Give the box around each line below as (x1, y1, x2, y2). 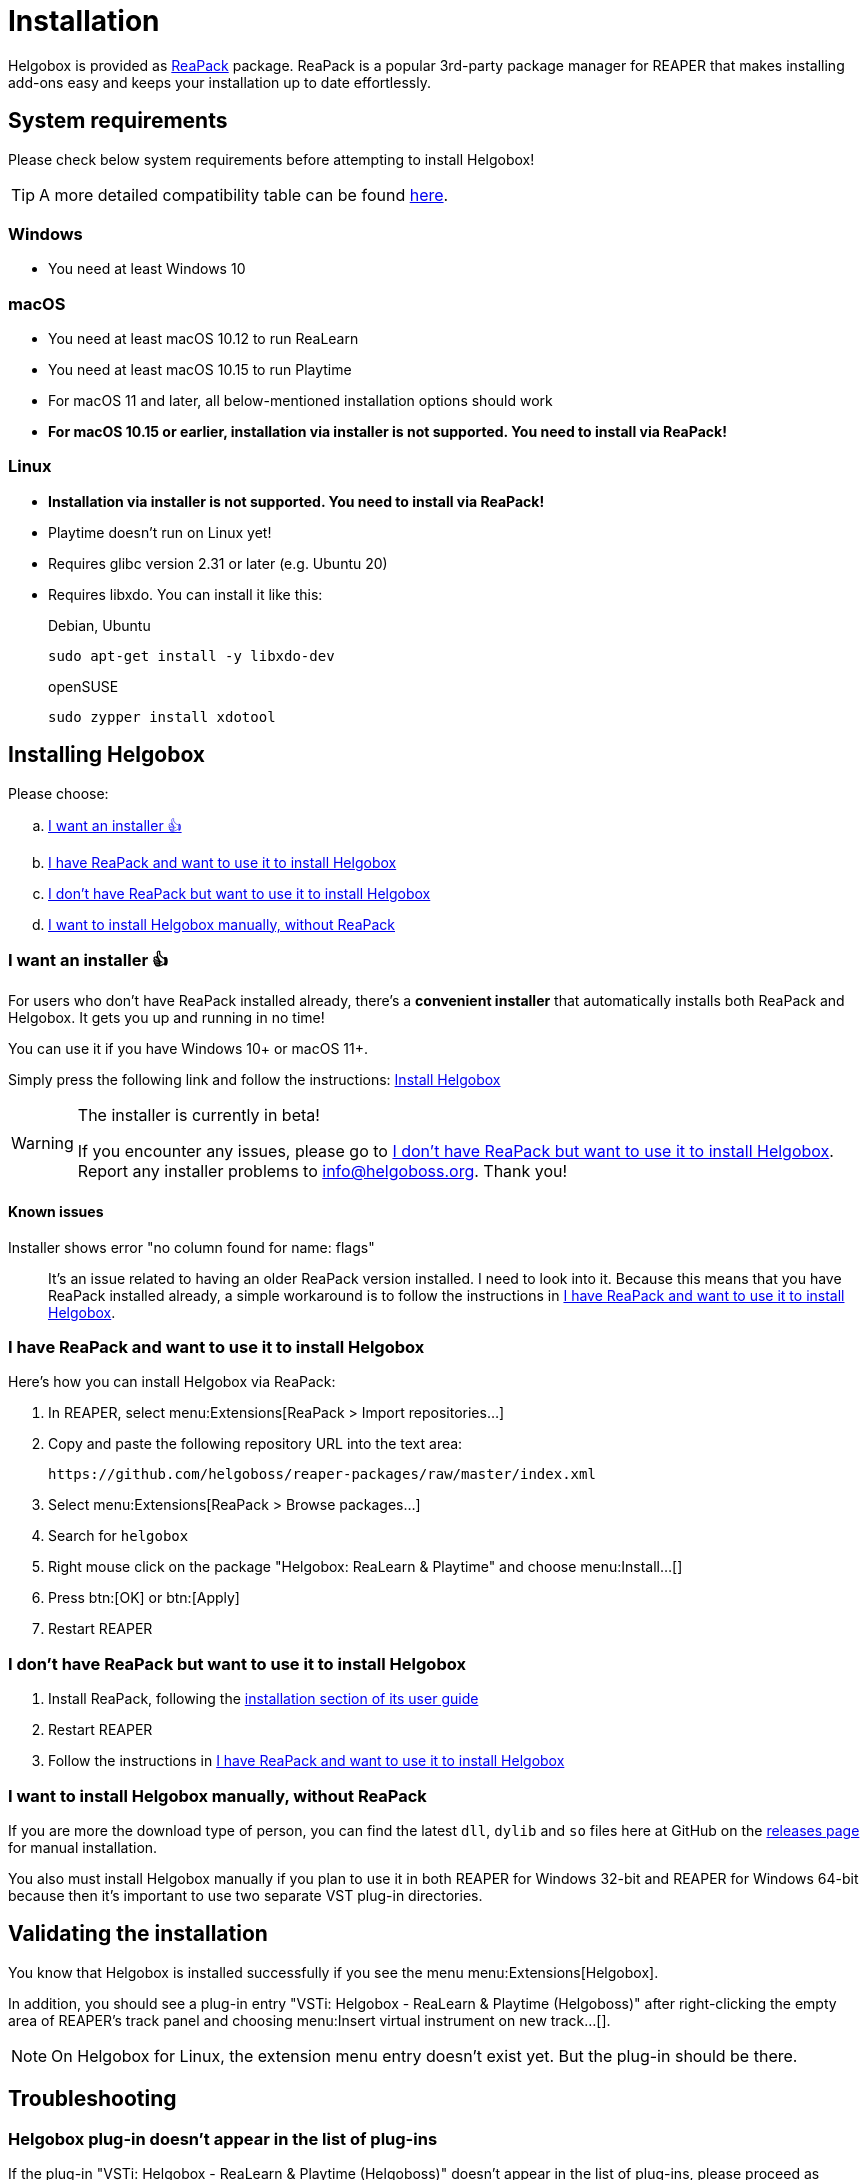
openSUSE (48, 677, 119, 695)
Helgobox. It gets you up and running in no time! (8, 1009, 325, 1027)
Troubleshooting (8, 2086, 177, 2112)
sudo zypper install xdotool (48, 708, 276, 725)
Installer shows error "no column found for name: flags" (8, 1238, 375, 1256)
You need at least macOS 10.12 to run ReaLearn (48, 330, 359, 348)
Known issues (8, 1203, 104, 1221)
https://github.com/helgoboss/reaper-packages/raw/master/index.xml (48, 1466, 596, 1483)
